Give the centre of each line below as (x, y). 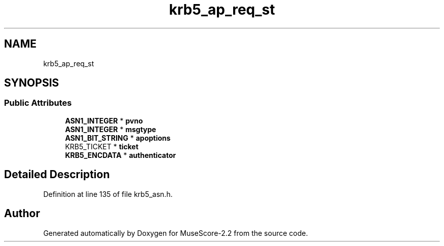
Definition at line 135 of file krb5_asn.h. (108, 194)
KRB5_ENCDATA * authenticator (120, 155)
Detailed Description (57, 175)
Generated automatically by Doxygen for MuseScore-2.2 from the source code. (176, 233)
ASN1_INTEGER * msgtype (110, 129)
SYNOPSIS (32, 83)
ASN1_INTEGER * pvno (104, 120)
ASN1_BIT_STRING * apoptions (118, 138)
